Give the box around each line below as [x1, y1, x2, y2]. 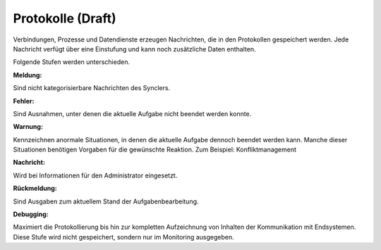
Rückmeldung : [13, 184, 57, 193]
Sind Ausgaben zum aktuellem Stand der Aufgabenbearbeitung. [13, 197, 199, 206]
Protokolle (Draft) [13, 11, 116, 26]
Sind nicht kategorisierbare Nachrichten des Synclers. [13, 84, 171, 92]
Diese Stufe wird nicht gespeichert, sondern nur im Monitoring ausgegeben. [13, 232, 234, 241]
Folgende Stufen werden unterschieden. [13, 58, 131, 66]
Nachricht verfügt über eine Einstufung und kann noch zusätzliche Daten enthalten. [13, 44, 256, 53]
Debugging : [13, 210, 49, 218]
